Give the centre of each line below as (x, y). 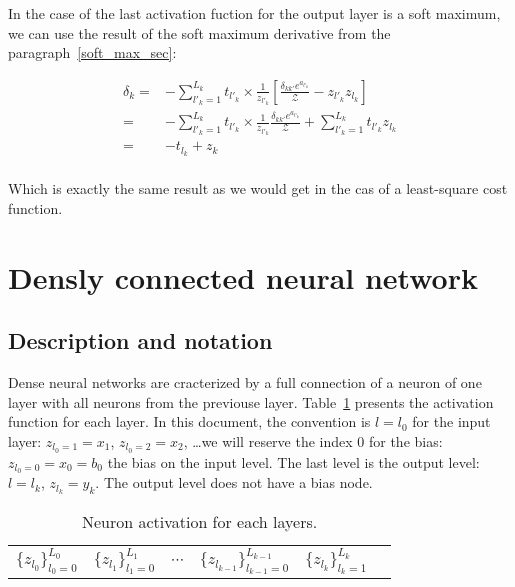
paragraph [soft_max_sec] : (92, 52)
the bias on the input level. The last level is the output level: (293, 461)
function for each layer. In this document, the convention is (189, 421)
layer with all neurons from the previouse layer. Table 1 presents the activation (251, 401)
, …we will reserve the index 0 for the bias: (313, 440)
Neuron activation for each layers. (199, 522)
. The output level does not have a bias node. (234, 482)
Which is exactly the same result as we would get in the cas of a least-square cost (258, 188)
